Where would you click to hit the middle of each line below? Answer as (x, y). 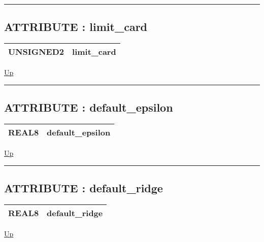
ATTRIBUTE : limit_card (76, 27)
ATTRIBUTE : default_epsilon (89, 107)
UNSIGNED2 (36, 52)
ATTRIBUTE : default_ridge (84, 187)
